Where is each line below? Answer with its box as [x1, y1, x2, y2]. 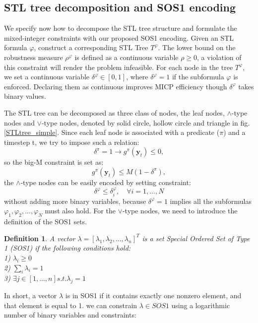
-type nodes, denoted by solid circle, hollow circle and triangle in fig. [41, 117, 250, 128]
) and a [223, 127, 246, 137]
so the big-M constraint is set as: [4, 157, 104, 167]
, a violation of [197, 52, 242, 62]
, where [126, 71, 148, 82]
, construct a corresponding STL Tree [34, 42, 148, 53]
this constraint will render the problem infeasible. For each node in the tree [4, 62, 233, 72]
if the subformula [172, 71, 224, 82]
